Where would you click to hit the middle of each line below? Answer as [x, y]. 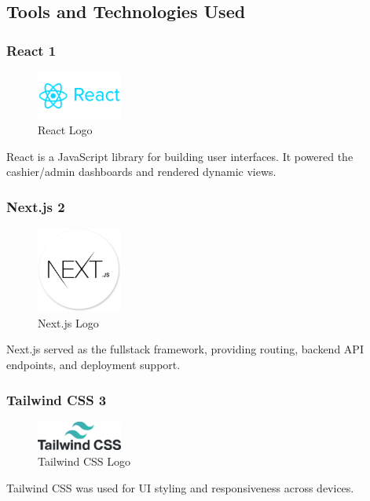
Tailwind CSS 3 [57, 399]
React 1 [31, 50]
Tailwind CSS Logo [84, 461]
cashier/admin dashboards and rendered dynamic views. [141, 172]
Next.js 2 [36, 206]
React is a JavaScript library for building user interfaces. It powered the [180, 156]
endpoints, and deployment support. [93, 364]
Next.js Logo [68, 322]
